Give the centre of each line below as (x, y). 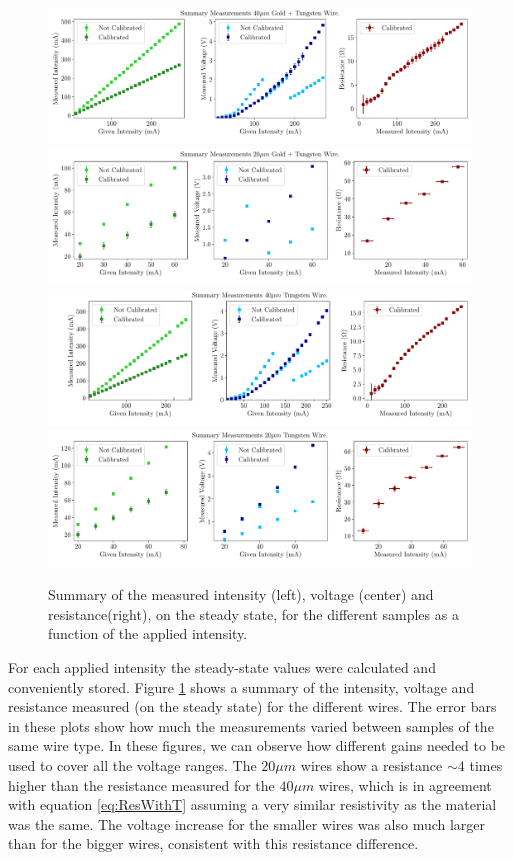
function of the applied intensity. (148, 633)
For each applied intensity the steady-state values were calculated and (222, 667)
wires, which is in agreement (405, 784)
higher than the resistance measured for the (141, 784)
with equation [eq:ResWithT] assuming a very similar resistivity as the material (252, 804)
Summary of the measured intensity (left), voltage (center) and (241, 594)
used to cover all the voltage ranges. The (132, 765)
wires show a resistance (371, 765)
